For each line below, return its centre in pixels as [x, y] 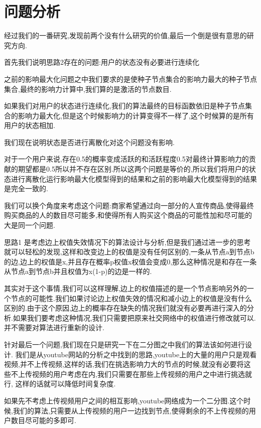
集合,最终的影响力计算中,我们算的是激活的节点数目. [88, 89]
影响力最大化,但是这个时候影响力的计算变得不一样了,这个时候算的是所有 [136, 115]
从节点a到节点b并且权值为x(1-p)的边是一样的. [78, 271]
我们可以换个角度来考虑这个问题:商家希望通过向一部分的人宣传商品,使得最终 [129, 205]
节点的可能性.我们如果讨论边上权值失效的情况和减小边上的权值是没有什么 [131, 298]
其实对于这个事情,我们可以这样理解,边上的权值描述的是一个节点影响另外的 [125, 288]
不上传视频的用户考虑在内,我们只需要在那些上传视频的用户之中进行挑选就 [131, 374]
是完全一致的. [26, 188]
